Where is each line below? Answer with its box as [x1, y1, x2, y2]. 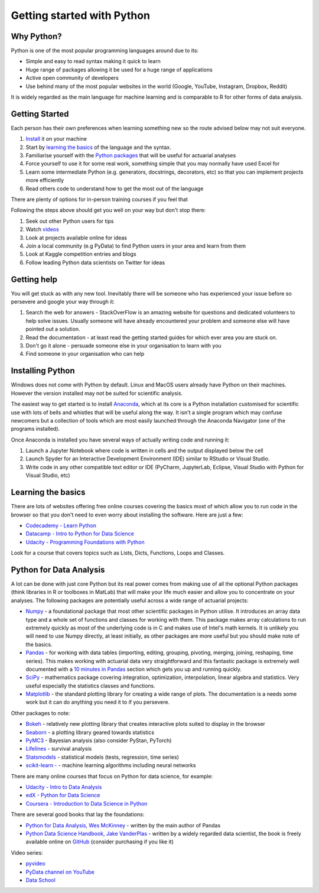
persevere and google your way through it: [11, 298, 115, 306]
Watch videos [25, 226, 59, 233]
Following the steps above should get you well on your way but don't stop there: [11, 207, 206, 214]
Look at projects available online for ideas [25, 234, 127, 241]
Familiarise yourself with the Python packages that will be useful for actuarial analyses [25, 152, 236, 159]
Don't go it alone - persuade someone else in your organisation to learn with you [25, 342, 222, 349]
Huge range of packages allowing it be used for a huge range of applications [25, 66, 213, 73]
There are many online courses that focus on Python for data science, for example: [11, 772, 213, 780]
